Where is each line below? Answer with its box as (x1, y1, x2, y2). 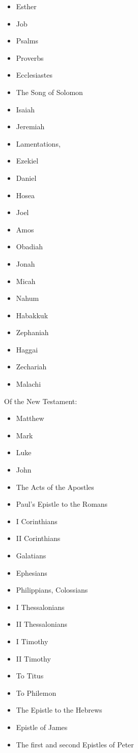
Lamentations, (16, 138, 61, 149)
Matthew (16, 413, 44, 423)
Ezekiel (16, 155, 39, 166)
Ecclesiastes (16, 69, 52, 80)
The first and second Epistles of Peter (16, 739, 134, 749)
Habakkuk (16, 310, 48, 320)
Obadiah (16, 241, 43, 252)
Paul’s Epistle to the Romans (16, 499, 108, 509)
